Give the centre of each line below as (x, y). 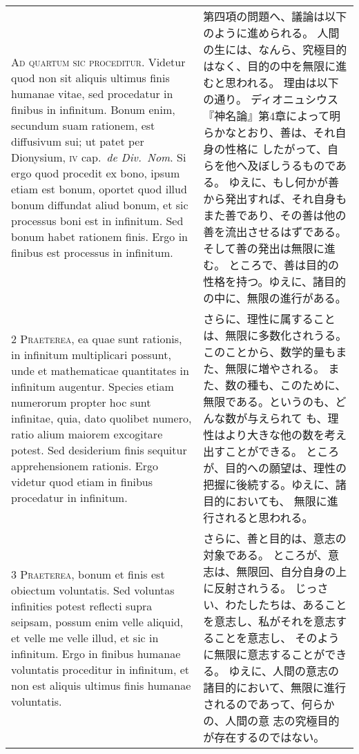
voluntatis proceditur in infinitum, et (100, 669)
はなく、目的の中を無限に (270, 66)
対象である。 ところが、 (266, 555)
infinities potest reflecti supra (82, 606)
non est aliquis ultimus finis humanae (101, 685)
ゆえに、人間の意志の (284, 671)
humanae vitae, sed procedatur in (92, 93)
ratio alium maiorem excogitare (87, 434)
